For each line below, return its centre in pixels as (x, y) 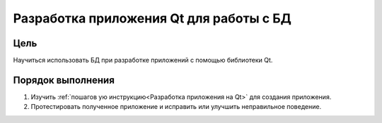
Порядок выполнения (64, 80)
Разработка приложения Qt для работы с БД (152, 18)
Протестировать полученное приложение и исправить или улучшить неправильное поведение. (176, 107)
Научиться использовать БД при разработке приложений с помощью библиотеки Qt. (143, 60)
